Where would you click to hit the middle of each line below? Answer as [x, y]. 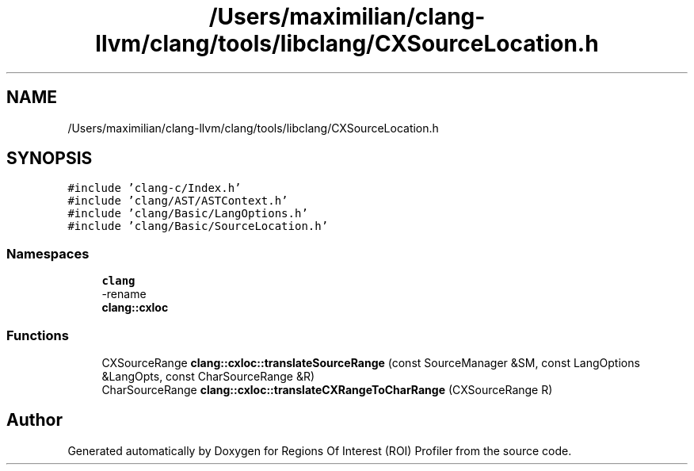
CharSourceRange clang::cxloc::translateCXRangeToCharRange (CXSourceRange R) [327, 389]
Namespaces [48, 253]
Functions [38, 335]
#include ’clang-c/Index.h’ [154, 188]
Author [34, 420]
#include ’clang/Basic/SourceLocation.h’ [198, 226]
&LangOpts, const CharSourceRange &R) [208, 376]
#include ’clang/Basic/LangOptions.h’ [188, 214]
